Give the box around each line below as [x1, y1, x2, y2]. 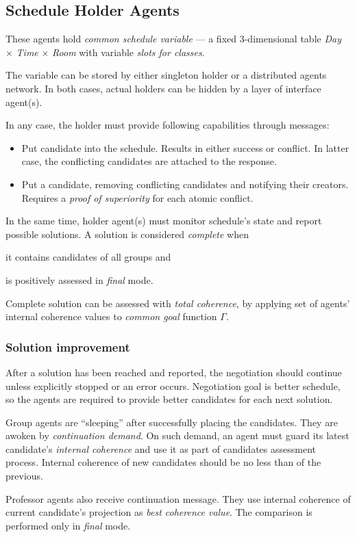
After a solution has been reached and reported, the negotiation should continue [5, 365, 342, 379]
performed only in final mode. [5, 518, 131, 532]
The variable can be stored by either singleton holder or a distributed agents [5, 68, 327, 82]
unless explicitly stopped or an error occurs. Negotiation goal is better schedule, [5, 378, 341, 393]
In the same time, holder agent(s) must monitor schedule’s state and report [5, 213, 322, 228]
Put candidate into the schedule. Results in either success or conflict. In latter [21, 140, 349, 155]
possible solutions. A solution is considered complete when [5, 226, 249, 241]
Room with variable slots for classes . [52, 44, 205, 59]
